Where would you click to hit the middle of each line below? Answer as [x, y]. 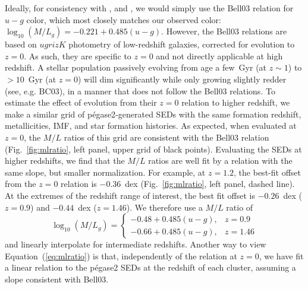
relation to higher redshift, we [236, 102]
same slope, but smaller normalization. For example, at [105, 172]
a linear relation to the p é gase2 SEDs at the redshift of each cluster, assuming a [150, 267]
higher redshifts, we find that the [65, 161]
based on [21, 44]
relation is [79, 184]
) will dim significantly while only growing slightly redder [182, 79]
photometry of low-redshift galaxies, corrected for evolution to [182, 44]
